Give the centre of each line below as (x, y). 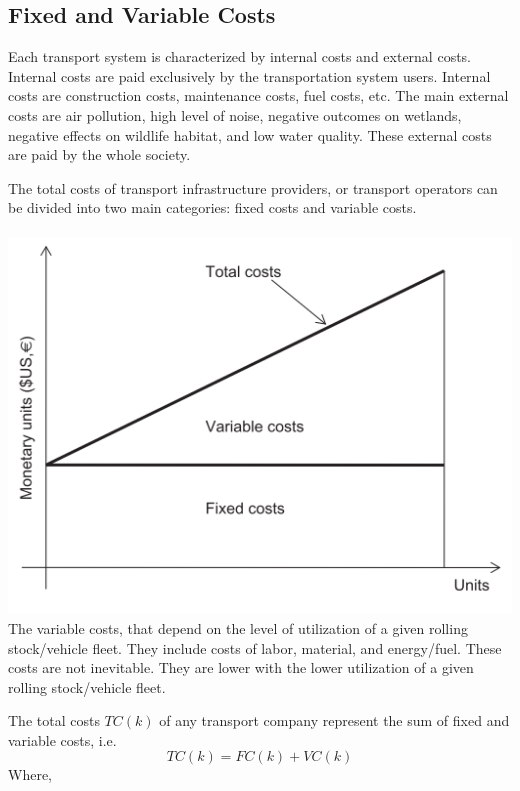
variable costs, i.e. (62, 739)
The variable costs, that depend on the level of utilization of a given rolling (238, 627)
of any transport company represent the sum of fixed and (334, 720)
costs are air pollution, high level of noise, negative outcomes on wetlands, (235, 114)
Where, (30, 774)
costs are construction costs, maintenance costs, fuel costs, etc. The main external (258, 95)
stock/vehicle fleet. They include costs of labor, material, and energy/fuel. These (255, 647)
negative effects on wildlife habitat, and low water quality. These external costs (250, 134)
